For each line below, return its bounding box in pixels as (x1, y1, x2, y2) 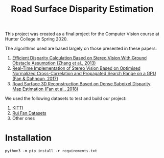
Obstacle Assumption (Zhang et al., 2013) (12, 60, 96, 66)
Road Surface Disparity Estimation (10, 3, 154, 15)
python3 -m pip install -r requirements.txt (5, 149, 97, 154)
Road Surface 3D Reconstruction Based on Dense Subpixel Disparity (12, 81, 151, 87)
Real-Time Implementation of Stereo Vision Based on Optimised (12, 65, 141, 71)
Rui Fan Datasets (12, 110, 47, 116)
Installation (5, 133, 52, 143)
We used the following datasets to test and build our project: (5, 96, 127, 101)
